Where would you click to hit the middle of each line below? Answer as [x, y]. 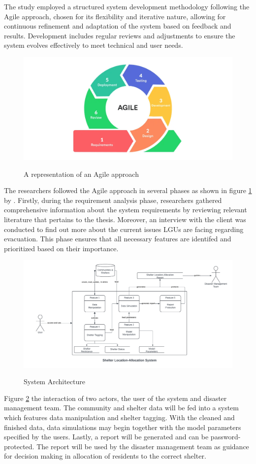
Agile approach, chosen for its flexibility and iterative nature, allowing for [115, 16]
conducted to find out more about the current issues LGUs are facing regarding [124, 229]
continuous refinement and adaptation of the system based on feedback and [118, 26]
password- [225, 437]
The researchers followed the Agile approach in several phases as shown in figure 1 [128, 190]
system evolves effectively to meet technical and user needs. [94, 45]
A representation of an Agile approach [81, 174]
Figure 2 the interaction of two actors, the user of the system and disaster [115, 398]
